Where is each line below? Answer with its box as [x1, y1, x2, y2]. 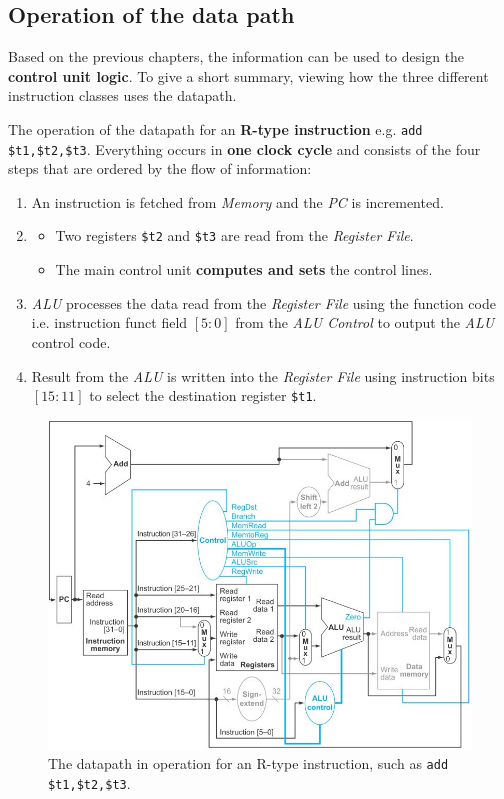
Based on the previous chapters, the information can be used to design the [8, 46, 465, 67]
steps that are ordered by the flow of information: [8, 158, 312, 179]
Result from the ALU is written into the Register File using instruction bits [31, 365, 495, 386]
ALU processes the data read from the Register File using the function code [31, 292, 496, 313]
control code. [31, 331, 111, 352]
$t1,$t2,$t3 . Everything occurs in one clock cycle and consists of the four [8, 138, 481, 159]
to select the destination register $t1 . [89, 385, 317, 406]
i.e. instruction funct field [31, 312, 188, 333]
